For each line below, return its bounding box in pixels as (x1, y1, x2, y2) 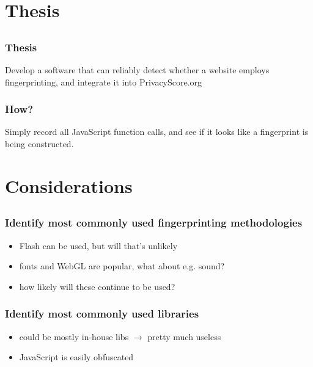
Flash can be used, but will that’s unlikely (19, 239, 178, 252)
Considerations (5, 173, 133, 198)
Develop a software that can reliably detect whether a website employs (5, 64, 270, 76)
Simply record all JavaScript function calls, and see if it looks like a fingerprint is (5, 125, 309, 138)
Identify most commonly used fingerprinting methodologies (5, 215, 303, 230)
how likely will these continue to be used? (19, 280, 175, 293)
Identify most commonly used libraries (5, 306, 199, 321)
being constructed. (5, 137, 74, 150)
